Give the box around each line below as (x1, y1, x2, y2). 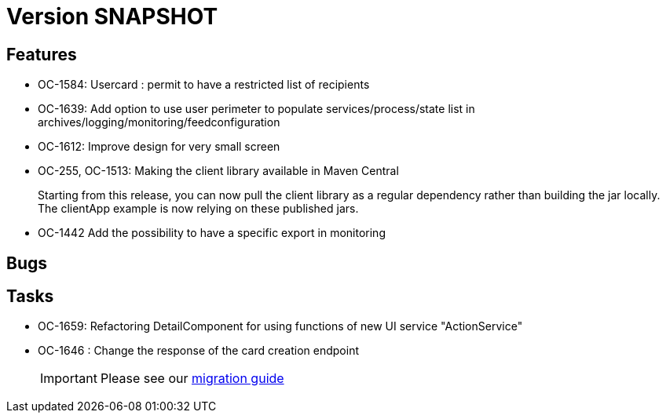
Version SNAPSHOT (6, 3, 218, 30)
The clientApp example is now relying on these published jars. (38, 202, 359, 216)
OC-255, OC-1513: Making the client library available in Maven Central (38, 164, 399, 178)
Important (40, 370, 97, 387)
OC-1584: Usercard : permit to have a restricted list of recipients (38, 78, 370, 92)
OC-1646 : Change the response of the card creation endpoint (38, 344, 359, 358)
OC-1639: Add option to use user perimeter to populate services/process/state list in (38, 102, 475, 116)
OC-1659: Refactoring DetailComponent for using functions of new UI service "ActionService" (38, 319, 523, 333)
